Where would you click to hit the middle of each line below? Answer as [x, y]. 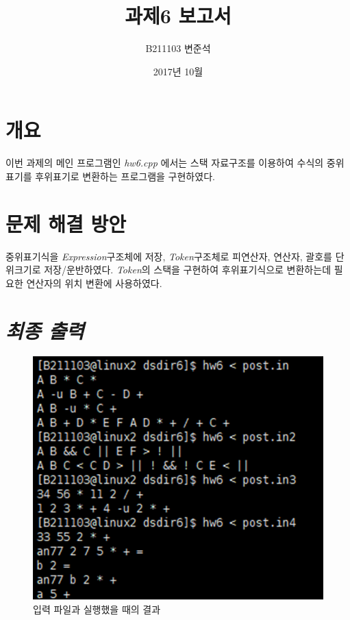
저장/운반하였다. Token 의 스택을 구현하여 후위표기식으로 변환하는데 [188, 270]
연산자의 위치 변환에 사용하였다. [94, 283]
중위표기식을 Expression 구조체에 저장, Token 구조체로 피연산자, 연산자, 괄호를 [169, 256]
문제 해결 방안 [66, 223]
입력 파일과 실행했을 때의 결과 [97, 609]
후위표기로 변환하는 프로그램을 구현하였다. [125, 176]
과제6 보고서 [178, 15]
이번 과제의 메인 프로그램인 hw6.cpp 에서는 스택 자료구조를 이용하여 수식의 [165, 163]
